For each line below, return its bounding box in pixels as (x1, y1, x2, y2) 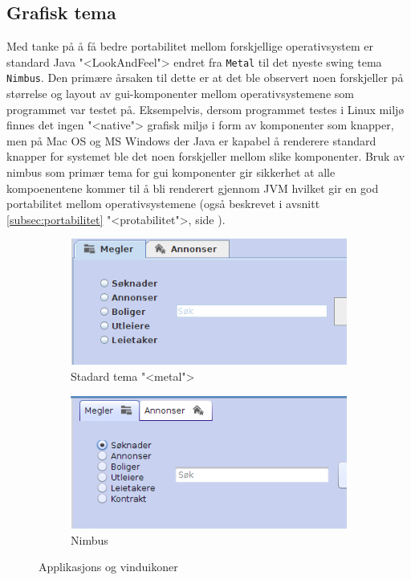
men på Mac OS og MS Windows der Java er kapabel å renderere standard (6, 132, 376, 149)
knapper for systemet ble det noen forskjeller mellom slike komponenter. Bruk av (6, 148, 405, 165)
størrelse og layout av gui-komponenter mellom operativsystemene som (6, 85, 354, 102)
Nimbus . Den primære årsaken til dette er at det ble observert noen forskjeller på (6, 69, 404, 86)
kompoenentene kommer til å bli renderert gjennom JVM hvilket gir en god (6, 179, 379, 196)
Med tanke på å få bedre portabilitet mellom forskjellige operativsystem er (6, 38, 373, 55)
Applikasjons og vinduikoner (39, 558, 178, 575)
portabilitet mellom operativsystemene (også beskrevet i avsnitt (6, 195, 320, 212)
